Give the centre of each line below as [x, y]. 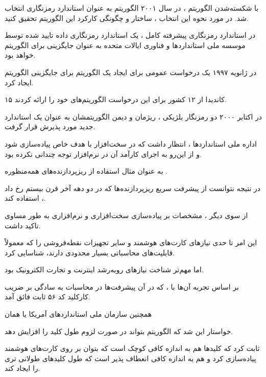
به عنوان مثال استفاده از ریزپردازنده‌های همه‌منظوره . [86, 171]
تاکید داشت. [23, 225]
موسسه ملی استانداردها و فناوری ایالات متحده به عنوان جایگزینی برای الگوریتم [125, 45]
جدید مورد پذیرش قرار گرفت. [50, 126]
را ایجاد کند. [22, 368]
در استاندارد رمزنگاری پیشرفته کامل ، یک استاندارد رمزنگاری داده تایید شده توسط [130, 35]
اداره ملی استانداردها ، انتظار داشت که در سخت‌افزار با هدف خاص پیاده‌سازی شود [131, 143]
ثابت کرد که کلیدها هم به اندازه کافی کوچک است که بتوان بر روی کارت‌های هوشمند [132, 348]
